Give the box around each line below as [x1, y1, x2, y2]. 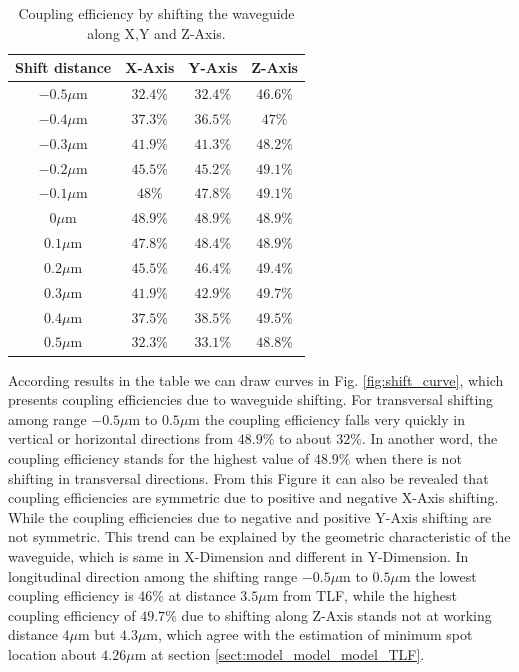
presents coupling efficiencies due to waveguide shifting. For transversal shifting [8, 389, 494, 410]
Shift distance [15, 57, 112, 78]
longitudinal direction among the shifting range [8, 565, 298, 586]
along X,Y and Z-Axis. [87, 22, 226, 43]
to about [278, 428, 332, 449]
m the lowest [398, 565, 477, 586]
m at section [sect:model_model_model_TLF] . [134, 643, 425, 664]
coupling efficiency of [8, 604, 136, 625]
